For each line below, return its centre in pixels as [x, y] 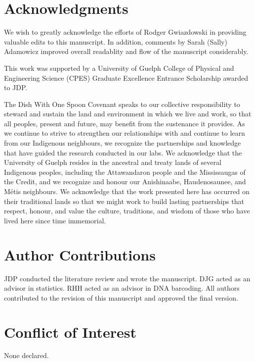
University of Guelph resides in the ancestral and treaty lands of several [113, 162]
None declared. [26, 355]
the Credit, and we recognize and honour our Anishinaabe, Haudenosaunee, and [125, 181]
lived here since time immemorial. [55, 220]
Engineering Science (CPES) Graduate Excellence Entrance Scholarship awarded [126, 78]
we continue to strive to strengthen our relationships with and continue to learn [125, 133]
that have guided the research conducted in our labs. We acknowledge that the [123, 152]
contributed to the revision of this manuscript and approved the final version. [121, 297]
